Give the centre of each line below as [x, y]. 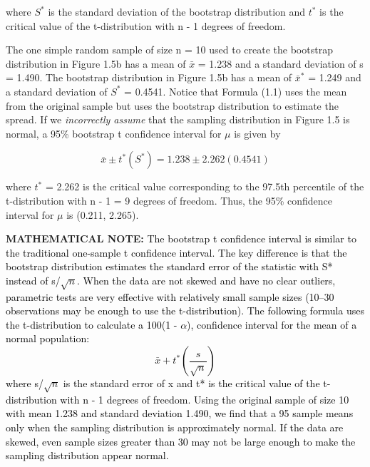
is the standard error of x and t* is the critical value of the [191, 383]
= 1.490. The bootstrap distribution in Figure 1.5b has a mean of [149, 77]
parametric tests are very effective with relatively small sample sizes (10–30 [170, 296]
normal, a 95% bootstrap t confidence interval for [114, 133]
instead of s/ [33, 280]
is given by [257, 133]
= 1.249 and [335, 77]
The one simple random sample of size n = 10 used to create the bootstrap [169, 50]
